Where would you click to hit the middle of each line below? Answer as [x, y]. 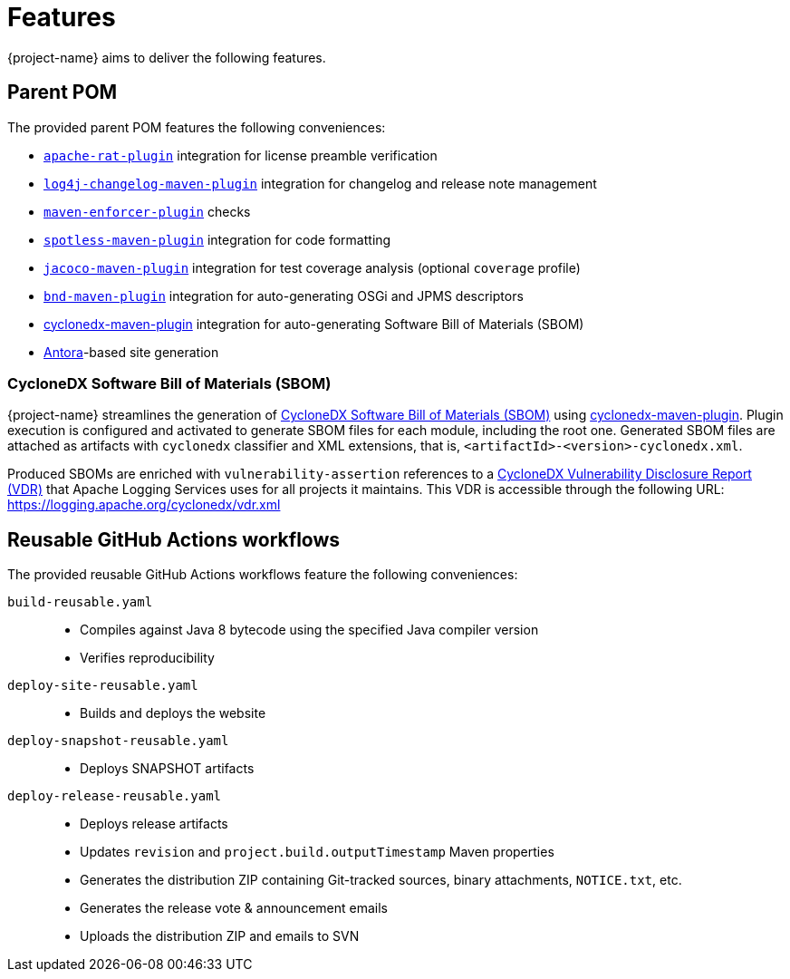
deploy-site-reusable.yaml [103, 686]
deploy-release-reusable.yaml [115, 796]
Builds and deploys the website [173, 713]
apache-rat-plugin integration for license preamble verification [241, 155]
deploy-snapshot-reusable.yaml [118, 741]
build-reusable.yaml [80, 602]
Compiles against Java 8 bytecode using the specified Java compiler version [309, 630]
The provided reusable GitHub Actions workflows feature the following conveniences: [263, 575]
